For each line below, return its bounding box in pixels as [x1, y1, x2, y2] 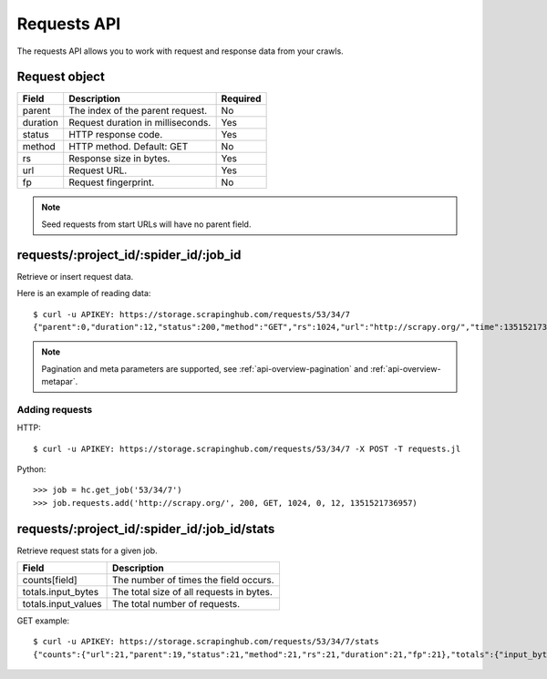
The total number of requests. [111, 598, 241, 611]
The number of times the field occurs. [111, 574, 274, 587]
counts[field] [22, 574, 77, 587]
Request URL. [68, 164, 128, 177]
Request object [16, 69, 105, 85]
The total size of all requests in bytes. [111, 586, 273, 599]
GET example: [16, 615, 70, 626]
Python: [16, 464, 46, 475]
